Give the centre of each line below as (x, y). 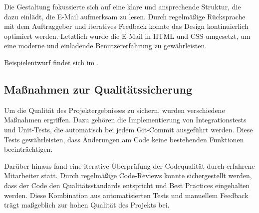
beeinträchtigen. (28, 149)
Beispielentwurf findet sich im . (51, 62)
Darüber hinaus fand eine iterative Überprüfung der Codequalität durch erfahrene (129, 165)
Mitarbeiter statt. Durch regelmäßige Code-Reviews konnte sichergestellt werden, (128, 175)
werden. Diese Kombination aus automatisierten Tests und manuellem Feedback (126, 195)
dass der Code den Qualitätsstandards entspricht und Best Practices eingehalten (127, 185)
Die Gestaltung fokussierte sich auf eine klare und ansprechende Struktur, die (123, 6)
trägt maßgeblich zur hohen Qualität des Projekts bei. (87, 205)
